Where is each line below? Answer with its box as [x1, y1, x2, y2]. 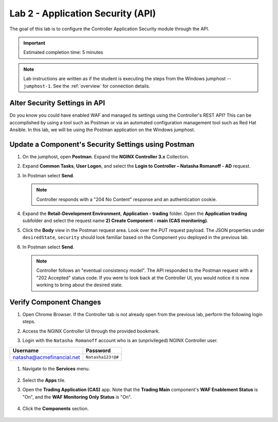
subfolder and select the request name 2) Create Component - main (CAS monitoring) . [22, 217, 208, 224]
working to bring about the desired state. [36, 282, 123, 288]
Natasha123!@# [85, 355, 119, 360]
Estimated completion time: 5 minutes [23, 49, 103, 56]
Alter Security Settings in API [9, 99, 106, 107]
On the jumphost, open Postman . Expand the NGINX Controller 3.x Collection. [22, 154, 189, 160]
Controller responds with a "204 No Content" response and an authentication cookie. [36, 196, 217, 203]
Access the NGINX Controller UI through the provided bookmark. [22, 328, 160, 334]
